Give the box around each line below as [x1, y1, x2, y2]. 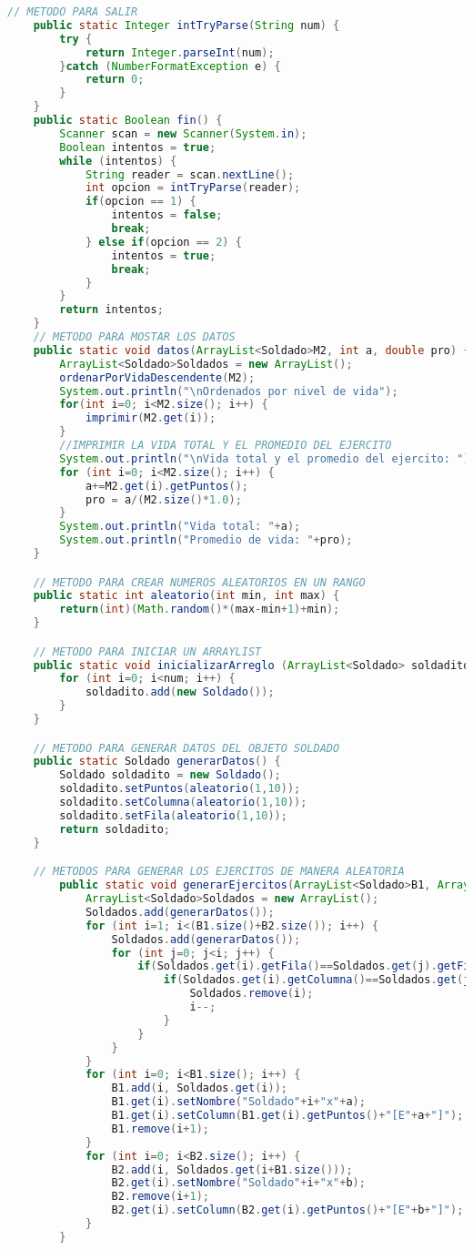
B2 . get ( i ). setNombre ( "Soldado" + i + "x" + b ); [111, 1176, 366, 1190]
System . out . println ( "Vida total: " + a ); [59, 520, 301, 534]
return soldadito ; [59, 822, 170, 836]
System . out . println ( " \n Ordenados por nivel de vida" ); [59, 384, 398, 398]
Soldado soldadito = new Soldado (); [59, 768, 281, 782]
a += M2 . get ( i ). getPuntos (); [85, 479, 248, 493]
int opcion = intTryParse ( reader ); [85, 181, 301, 195]
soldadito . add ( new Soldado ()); [85, 686, 275, 699]
